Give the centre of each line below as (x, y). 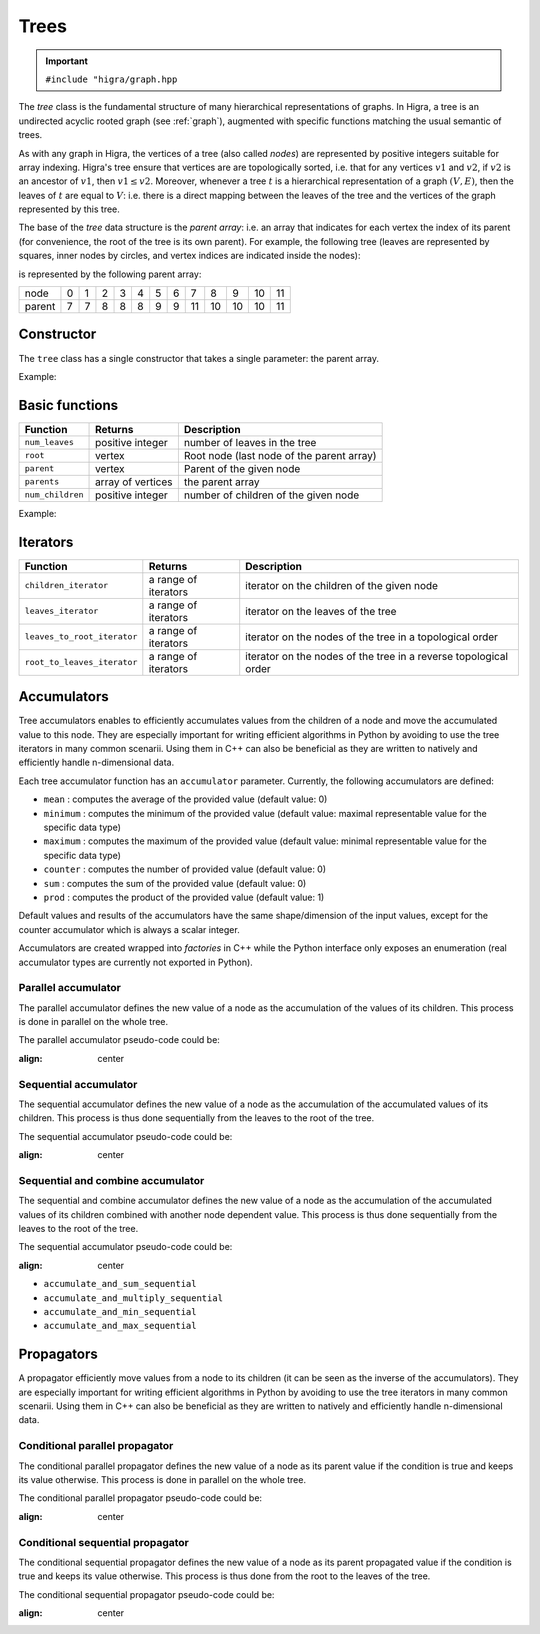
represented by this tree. (69, 209)
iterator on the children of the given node (342, 585)
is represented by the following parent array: (110, 274)
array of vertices (134, 482)
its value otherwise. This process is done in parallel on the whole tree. (162, 1479)
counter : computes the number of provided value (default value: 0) (185, 869)
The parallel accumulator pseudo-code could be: (119, 1040)
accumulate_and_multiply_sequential (133, 1298)
